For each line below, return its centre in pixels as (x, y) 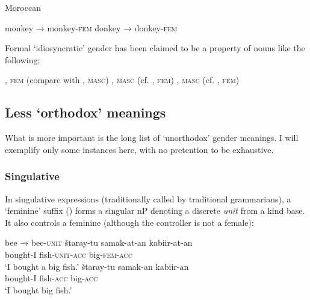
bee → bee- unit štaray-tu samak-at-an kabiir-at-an (99, 242)
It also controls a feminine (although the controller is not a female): (129, 222)
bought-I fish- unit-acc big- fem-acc (69, 254)
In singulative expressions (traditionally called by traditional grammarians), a (148, 198)
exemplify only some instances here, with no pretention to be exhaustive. (139, 149)
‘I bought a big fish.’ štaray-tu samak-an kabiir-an (97, 266)
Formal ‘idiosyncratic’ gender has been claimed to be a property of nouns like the (155, 48)
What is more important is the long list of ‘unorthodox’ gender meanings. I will (152, 138)
